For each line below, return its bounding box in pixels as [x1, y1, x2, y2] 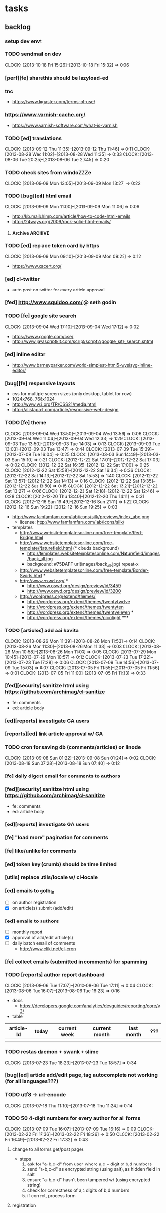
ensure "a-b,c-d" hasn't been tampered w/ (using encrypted [27, 1177, 151, 1183]
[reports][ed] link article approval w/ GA [5, 730, 103, 737]
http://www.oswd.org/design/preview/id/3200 [27, 588, 121, 594]
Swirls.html [19, 573, 43, 579]
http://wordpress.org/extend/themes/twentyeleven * [27, 609, 134, 615]
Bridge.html [19, 534, 43, 540]
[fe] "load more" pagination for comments [5, 834, 108, 841]
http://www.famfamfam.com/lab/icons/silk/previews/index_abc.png [12, 513, 150, 520]
